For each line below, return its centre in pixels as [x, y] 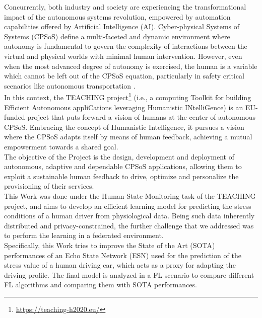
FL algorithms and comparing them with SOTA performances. [101, 285]
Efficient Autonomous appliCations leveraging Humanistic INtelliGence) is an [124, 107]
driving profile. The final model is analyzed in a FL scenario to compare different [129, 274]
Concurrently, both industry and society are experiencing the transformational [125, 7]
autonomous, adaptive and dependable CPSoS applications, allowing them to [123, 166]
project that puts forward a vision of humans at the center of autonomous [142, 117]
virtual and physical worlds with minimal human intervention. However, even [123, 56]
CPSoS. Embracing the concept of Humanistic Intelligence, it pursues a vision [124, 127]
